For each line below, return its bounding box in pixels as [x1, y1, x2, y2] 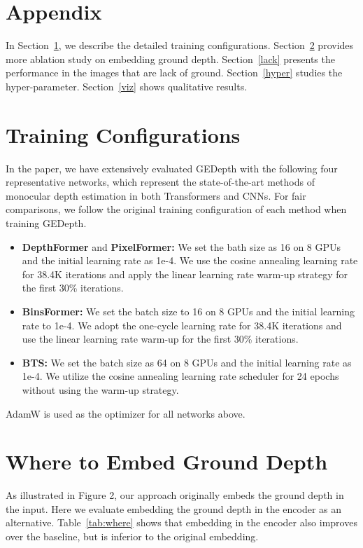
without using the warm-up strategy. [22, 382, 179, 397]
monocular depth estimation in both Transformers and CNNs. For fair [6, 188, 306, 203]
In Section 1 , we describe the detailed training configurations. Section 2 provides [6, 38, 354, 53]
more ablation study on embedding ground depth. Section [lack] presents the [6, 51, 335, 66]
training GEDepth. [6, 216, 87, 230]
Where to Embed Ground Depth [6, 447, 328, 476]
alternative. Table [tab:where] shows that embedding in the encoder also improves [6, 515, 357, 530]
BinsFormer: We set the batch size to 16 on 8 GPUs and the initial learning [22, 303, 355, 318]
